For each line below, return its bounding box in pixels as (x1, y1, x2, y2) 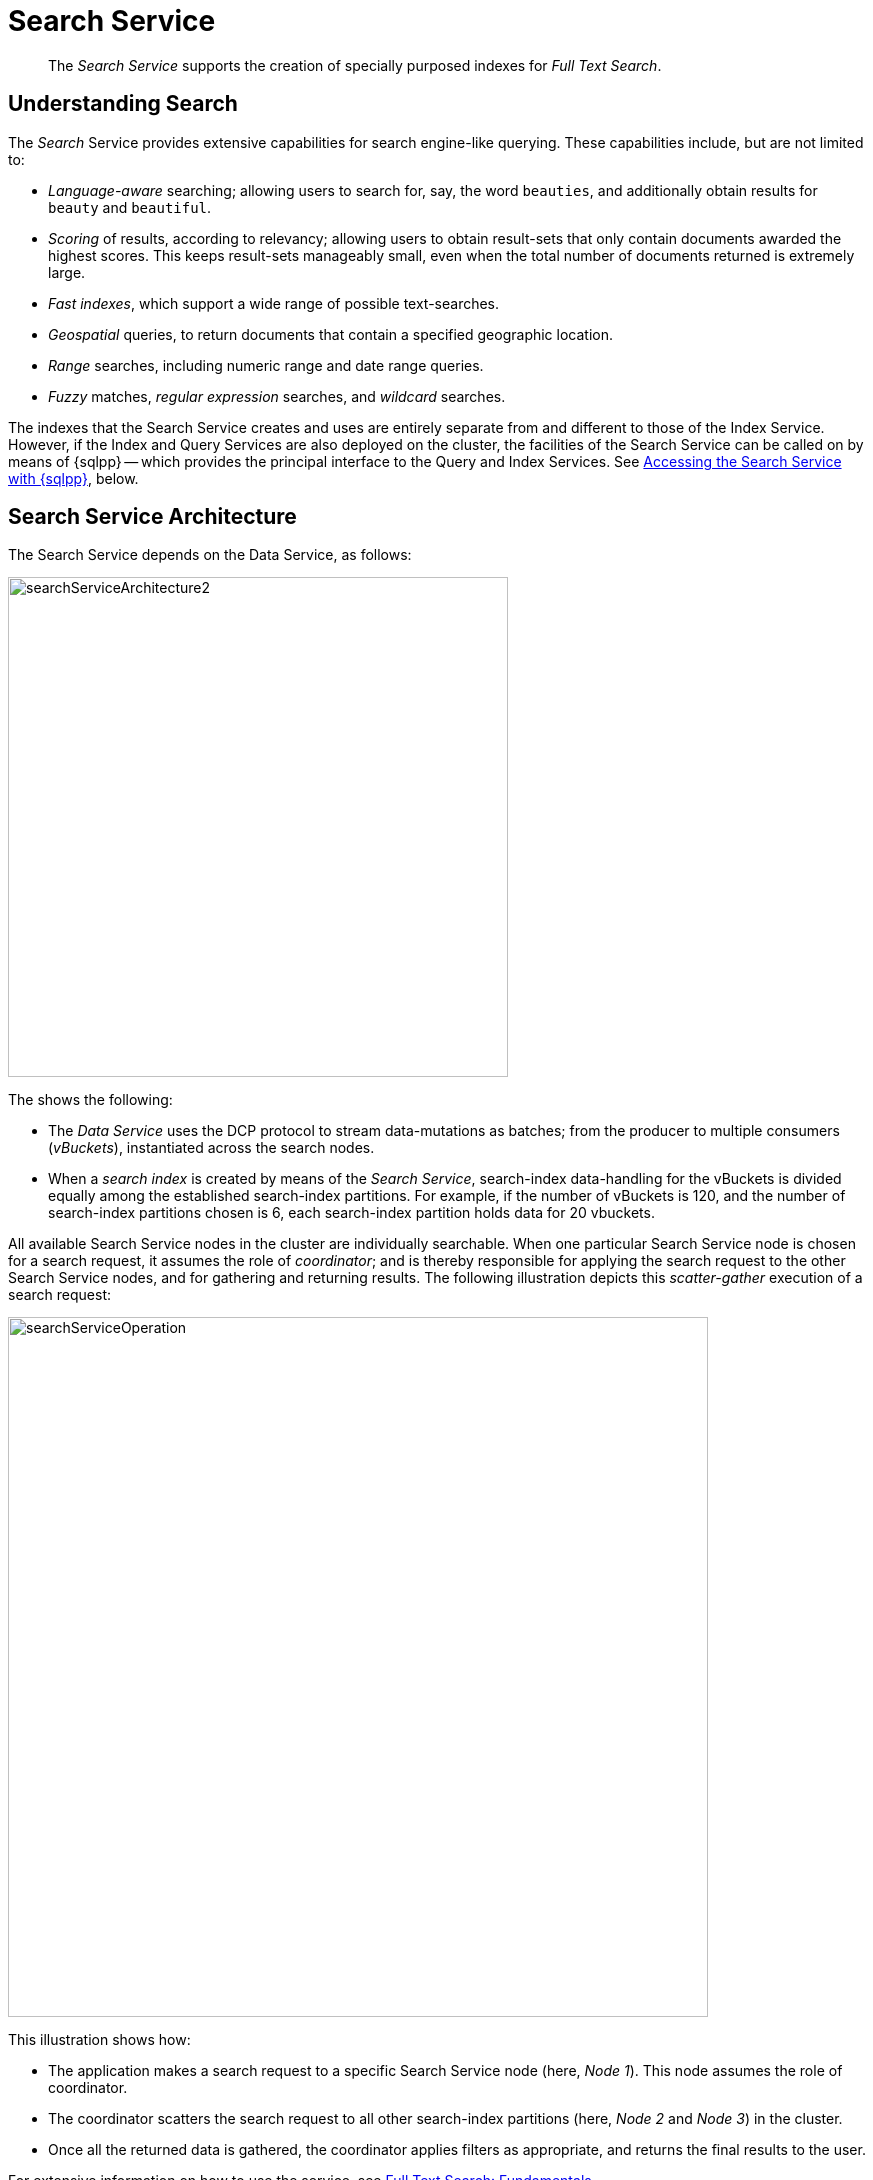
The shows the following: (8, 1091, 173, 1109)
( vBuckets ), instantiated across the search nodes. (48, 1139, 375, 1157)
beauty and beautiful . (48, 198, 212, 216)
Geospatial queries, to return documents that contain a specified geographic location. (48, 325, 614, 343)
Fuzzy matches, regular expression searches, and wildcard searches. (48, 387, 506, 405)
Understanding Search (8, 91, 238, 117)
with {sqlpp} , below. (8, 469, 139, 487)
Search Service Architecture (8, 504, 297, 530)
